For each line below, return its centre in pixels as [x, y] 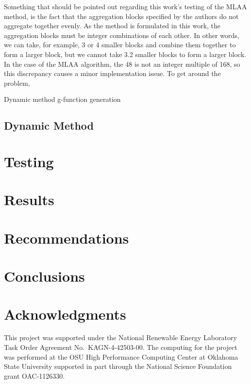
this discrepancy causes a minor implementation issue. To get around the [112, 73]
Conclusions [44, 276]
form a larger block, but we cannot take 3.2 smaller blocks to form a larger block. [125, 54]
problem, [17, 83]
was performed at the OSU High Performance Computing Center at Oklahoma [121, 356]
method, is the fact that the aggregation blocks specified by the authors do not [121, 16]
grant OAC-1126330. [34, 375]
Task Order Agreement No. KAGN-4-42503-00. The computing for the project [121, 347]
